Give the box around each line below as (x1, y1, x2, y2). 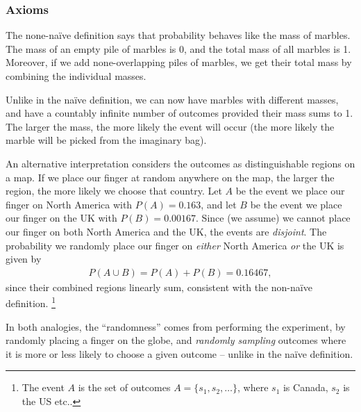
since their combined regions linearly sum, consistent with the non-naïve (6, 279, 312, 294)
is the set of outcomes (78, 380, 171, 395)
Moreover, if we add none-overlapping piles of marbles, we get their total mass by (6, 55, 352, 69)
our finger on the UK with (6, 211, 117, 225)
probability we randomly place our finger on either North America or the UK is (6, 238, 344, 252)
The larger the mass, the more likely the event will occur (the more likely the (6, 119, 335, 133)
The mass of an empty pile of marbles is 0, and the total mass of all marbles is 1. (6, 41, 351, 56)
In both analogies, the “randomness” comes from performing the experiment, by (6, 319, 346, 333)
